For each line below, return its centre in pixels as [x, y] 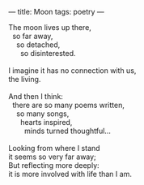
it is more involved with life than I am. [70, 174]
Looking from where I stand [54, 148]
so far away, [32, 36]
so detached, [38, 45]
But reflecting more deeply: [54, 165]
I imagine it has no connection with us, [72, 71]
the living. [25, 79]
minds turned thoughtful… [68, 131]
